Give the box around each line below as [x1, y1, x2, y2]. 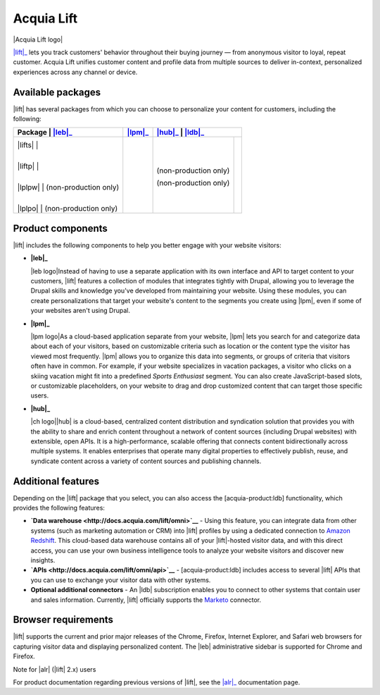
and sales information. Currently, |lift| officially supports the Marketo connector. [30, 596, 262, 604]
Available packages [13, 86, 101, 98]
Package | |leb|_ [17, 128, 73, 137]
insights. [30, 555, 56, 564]
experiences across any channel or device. [13, 68, 138, 76]
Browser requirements [13, 614, 114, 626]
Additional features [13, 475, 100, 487]
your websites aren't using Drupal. [30, 307, 130, 315]
